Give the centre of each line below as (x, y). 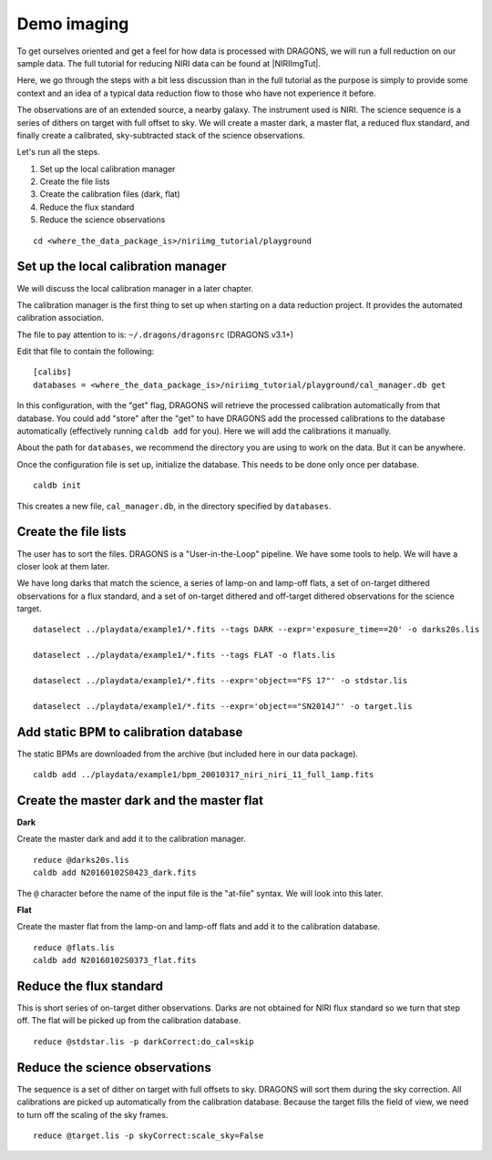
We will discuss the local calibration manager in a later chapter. (135, 288)
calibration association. (61, 318)
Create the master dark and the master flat (140, 801)
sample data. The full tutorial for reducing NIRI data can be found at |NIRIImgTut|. (169, 63)
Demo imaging (73, 24)
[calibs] (52, 372)
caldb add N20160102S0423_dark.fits (115, 873)
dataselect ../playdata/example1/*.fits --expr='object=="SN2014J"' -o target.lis (223, 706)
